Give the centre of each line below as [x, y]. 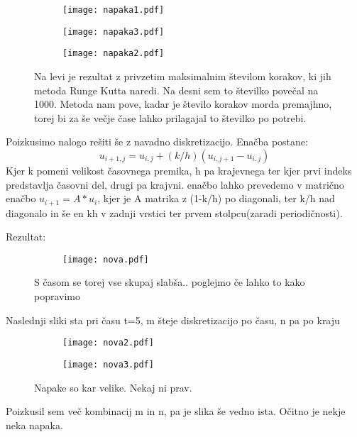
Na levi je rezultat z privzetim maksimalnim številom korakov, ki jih [183, 76]
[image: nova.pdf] [106, 259]
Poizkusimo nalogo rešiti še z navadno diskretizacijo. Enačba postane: [157, 142]
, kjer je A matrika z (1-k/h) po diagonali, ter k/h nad [216, 198]
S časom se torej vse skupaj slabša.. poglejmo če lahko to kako [170, 282]
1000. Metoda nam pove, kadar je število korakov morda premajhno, [183, 104]
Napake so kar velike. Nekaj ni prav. [113, 387]
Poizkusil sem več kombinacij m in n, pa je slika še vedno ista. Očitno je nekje [176, 411]
